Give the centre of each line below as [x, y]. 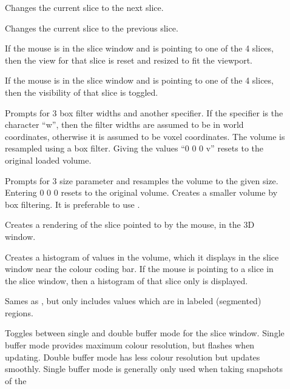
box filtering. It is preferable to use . [72, 204]
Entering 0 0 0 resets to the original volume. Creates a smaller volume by [141, 192]
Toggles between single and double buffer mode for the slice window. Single [145, 333]
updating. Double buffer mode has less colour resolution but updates [133, 357]
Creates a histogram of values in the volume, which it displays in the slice [142, 257]
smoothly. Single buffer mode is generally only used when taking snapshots [144, 369]
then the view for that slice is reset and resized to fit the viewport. [129, 60]
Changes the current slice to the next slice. [84, 7]
